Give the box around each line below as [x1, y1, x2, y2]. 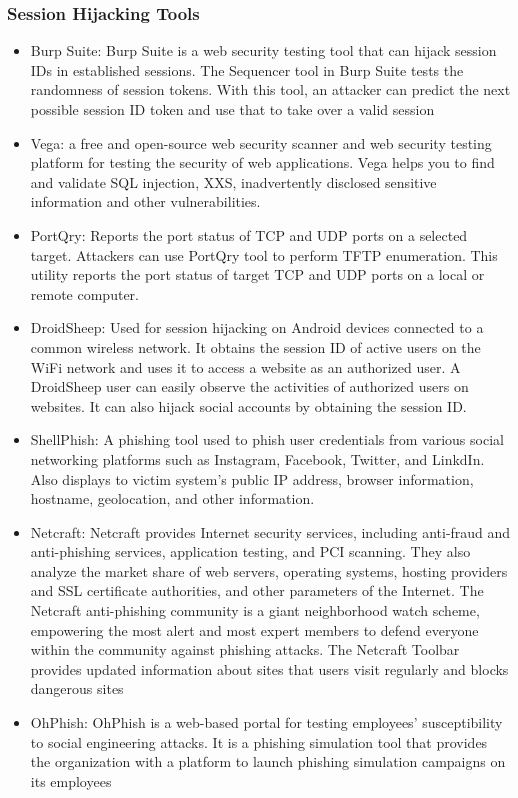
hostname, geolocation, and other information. [30, 488, 315, 509]
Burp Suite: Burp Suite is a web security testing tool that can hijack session [30, 40, 497, 61]
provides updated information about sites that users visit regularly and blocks [30, 658, 509, 679]
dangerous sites [30, 678, 124, 699]
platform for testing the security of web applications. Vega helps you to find [30, 152, 495, 173]
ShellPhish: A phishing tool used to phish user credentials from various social [30, 429, 504, 450]
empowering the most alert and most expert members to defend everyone [30, 619, 479, 640]
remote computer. [30, 283, 139, 304]
